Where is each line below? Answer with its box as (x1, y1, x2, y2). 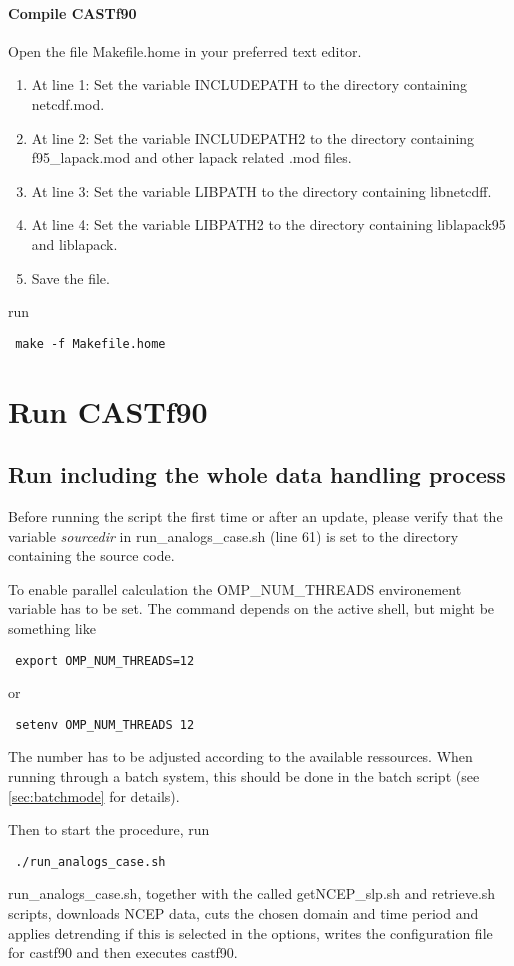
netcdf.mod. (31, 93, 105, 114)
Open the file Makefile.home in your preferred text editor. (8, 40, 362, 61)
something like (8, 617, 96, 638)
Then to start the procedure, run (8, 819, 210, 840)
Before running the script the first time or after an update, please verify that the (8, 505, 503, 526)
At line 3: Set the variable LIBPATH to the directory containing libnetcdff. (31, 180, 492, 201)
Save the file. (31, 267, 110, 288)
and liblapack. (31, 233, 118, 254)
